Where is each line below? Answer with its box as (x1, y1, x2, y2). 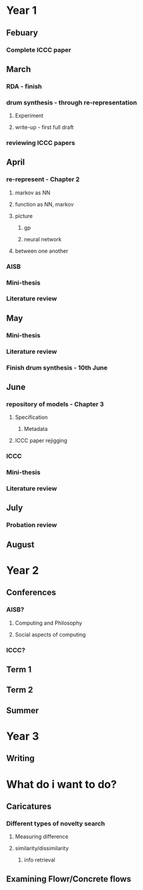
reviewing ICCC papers (6, 139, 75, 147)
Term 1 (6, 664, 32, 675)
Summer (6, 705, 39, 715)
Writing (6, 753, 35, 764)
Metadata (23, 425, 48, 433)
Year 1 (6, 4, 37, 17)
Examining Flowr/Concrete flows (6, 874, 132, 884)
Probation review (6, 521, 57, 530)
